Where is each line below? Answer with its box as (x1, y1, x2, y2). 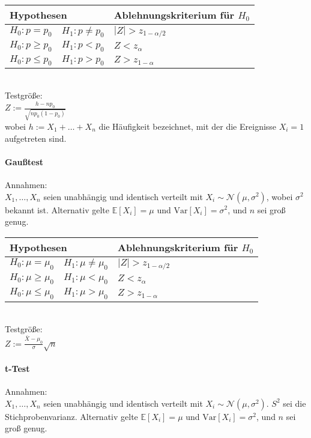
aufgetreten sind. (5, 132, 67, 144)
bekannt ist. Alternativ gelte (5, 203, 109, 216)
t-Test (5, 362, 30, 374)
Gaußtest (5, 155, 44, 168)
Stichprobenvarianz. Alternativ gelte (5, 410, 138, 422)
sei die (283, 397, 306, 409)
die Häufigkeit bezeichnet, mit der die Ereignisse (98, 120, 277, 132)
